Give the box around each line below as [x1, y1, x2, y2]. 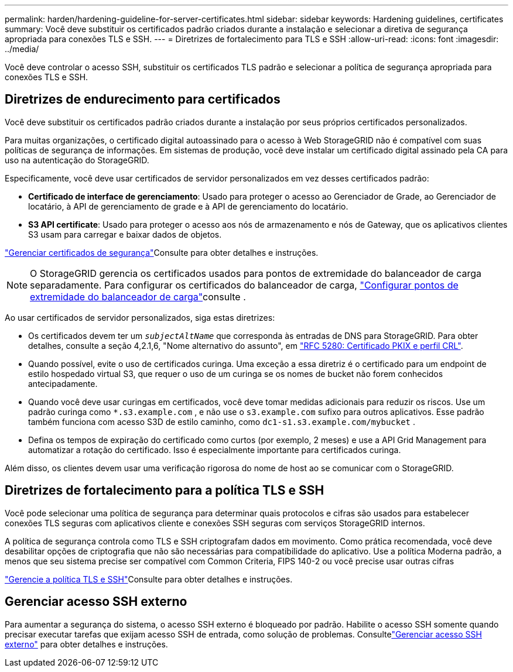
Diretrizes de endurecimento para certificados [5, 92, 281, 107]
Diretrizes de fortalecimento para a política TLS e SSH [5, 483, 324, 498]
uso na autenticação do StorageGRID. [5, 155, 149, 165]
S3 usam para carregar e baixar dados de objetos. [28, 229, 222, 239]
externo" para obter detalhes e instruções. [5, 639, 168, 649]
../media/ [5, 44, 39, 54]
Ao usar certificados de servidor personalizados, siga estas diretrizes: [5, 312, 275, 323]
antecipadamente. [28, 378, 98, 389]
